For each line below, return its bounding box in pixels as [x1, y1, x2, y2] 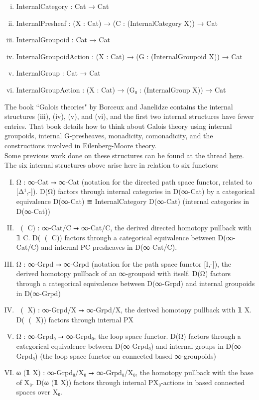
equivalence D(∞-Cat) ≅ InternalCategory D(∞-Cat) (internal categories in [16, 196, 250, 206]
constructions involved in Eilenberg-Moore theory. [4, 140, 157, 150]
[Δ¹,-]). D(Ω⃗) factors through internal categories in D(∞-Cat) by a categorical [16, 186, 255, 197]
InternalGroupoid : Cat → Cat [16, 34, 110, 45]
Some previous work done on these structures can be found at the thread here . [4, 150, 244, 160]
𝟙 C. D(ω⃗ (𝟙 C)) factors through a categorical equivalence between [16, 232, 216, 242]
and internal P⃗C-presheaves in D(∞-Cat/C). [41, 242, 177, 252]
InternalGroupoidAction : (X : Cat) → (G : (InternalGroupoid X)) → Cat [16, 51, 243, 61]
